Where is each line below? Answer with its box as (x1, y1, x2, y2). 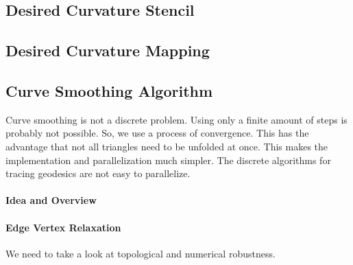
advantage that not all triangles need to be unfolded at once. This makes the (5, 139, 328, 153)
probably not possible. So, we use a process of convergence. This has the (5, 126, 309, 140)
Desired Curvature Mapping (5, 40, 210, 61)
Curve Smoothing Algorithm (5, 80, 213, 101)
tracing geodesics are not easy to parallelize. (5, 166, 191, 181)
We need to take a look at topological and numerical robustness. (5, 246, 276, 260)
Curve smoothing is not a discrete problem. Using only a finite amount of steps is (5, 112, 348, 126)
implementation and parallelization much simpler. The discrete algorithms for (5, 152, 331, 167)
